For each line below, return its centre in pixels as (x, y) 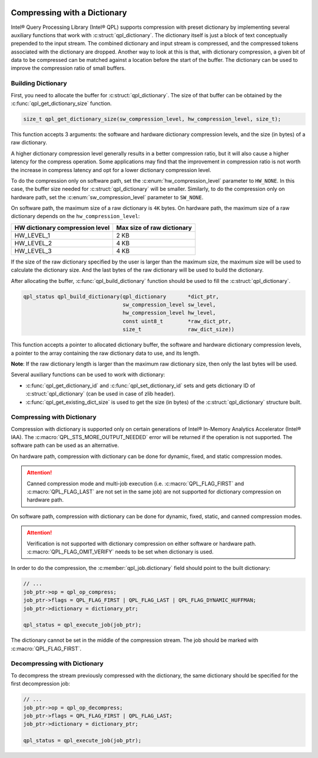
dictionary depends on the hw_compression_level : (75, 216)
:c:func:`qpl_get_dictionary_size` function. (61, 103)
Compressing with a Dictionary (69, 13)
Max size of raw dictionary (154, 228)
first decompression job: (41, 684)
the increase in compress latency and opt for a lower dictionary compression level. (111, 170)
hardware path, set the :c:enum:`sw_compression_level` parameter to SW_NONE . (107, 197)
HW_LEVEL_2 (33, 243)
